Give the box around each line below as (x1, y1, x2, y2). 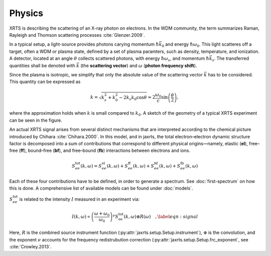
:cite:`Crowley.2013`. (9, 244, 52, 250)
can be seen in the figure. (9, 117, 63, 123)
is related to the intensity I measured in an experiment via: (19, 196, 140, 202)
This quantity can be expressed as (9, 78, 81, 85)
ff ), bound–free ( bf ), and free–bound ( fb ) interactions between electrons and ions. (20, 147, 191, 153)
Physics (9, 8, 44, 19)
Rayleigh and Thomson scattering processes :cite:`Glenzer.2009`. (9, 32, 145, 38)
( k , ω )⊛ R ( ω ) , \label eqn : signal (123, 214, 198, 220)
